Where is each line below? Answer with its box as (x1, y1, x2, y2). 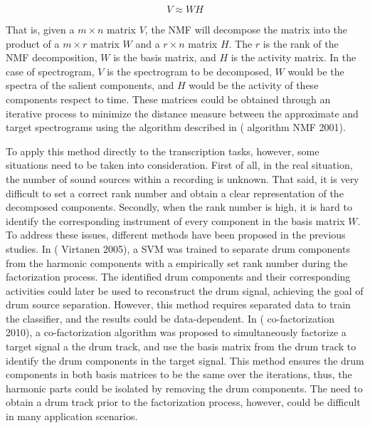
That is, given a (6, 22, 75, 36)
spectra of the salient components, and (6, 78, 174, 93)
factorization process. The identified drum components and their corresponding (6, 269, 351, 284)
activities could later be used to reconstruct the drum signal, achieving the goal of (6, 283, 364, 298)
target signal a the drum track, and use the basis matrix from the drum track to (6, 339, 356, 354)
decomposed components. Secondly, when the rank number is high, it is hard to (6, 199, 352, 214)
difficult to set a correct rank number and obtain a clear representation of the (6, 185, 344, 200)
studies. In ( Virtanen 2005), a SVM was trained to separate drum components (6, 241, 350, 256)
